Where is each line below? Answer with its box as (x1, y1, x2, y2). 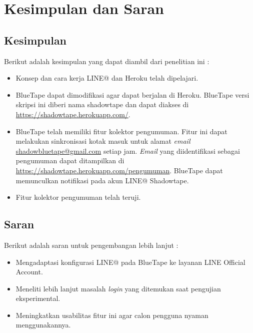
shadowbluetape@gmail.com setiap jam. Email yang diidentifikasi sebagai (15, 145, 240, 156)
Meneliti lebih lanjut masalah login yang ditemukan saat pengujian (15, 283, 221, 293)
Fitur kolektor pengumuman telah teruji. (15, 192, 141, 202)
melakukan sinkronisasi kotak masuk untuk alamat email (15, 136, 190, 146)
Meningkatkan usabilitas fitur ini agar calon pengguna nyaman (15, 309, 208, 320)
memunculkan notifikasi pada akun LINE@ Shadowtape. (15, 175, 189, 185)
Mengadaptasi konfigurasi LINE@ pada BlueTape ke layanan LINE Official (15, 256, 245, 267)
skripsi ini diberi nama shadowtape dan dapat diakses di (15, 99, 189, 110)
